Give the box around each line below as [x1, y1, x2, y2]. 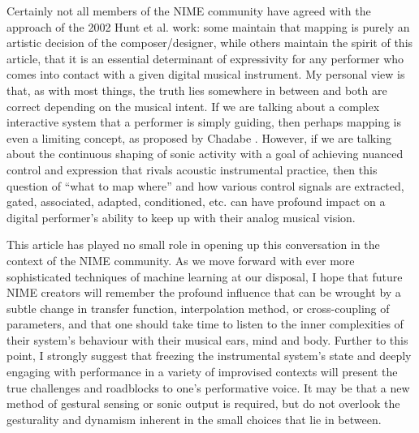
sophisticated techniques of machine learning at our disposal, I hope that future [6, 268, 403, 285]
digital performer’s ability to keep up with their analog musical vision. [6, 208, 356, 225]
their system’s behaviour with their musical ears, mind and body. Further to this [6, 331, 408, 348]
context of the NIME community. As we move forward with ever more [6, 251, 355, 268]
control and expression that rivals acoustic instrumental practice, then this [6, 161, 378, 178]
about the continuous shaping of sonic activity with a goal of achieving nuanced [6, 145, 404, 162]
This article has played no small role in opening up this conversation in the [6, 236, 380, 253]
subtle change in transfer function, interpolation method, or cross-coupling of [6, 299, 390, 316]
